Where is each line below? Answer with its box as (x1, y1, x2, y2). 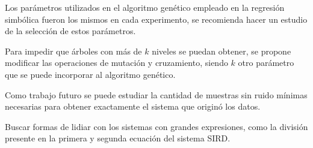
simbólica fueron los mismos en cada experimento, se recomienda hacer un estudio (5, 13, 308, 25)
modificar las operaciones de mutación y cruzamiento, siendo (5, 56, 228, 69)
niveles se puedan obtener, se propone (152, 44, 291, 57)
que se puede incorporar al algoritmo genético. (5, 68, 176, 80)
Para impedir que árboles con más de (5, 44, 142, 57)
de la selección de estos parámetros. (5, 25, 136, 37)
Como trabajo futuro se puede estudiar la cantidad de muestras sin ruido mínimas (5, 88, 308, 101)
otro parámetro (238, 56, 294, 69)
